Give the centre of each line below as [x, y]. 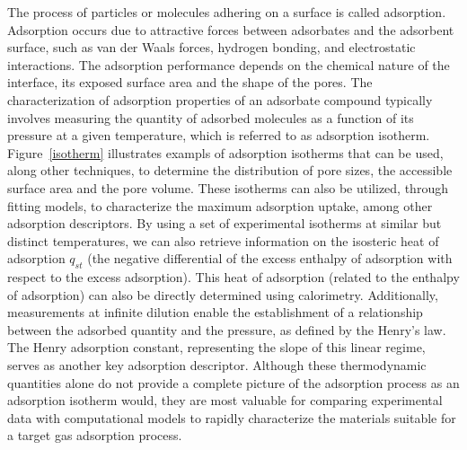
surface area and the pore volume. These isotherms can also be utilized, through [228, 187]
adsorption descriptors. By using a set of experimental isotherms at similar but [225, 223]
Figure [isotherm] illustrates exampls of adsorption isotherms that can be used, [225, 152]
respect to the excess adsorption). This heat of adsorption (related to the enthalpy [233, 277]
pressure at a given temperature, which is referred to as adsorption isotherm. [219, 135]
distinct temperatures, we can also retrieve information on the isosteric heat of [223, 240]
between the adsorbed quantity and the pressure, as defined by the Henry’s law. [227, 329]
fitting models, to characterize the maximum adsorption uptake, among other [220, 205]
